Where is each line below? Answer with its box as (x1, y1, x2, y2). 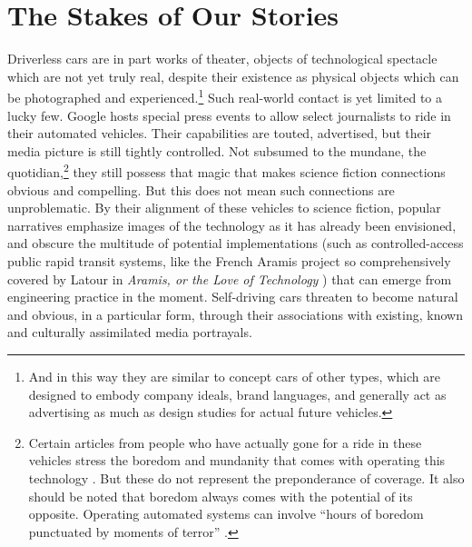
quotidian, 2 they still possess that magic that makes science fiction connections (7, 160, 446, 181)
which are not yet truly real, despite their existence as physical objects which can (7, 66, 459, 85)
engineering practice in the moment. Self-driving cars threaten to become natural (7, 287, 458, 306)
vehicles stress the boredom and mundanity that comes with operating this (28, 451, 446, 470)
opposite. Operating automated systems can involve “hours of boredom (28, 504, 424, 523)
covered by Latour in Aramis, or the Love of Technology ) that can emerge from (7, 269, 452, 288)
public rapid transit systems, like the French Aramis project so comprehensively (7, 251, 451, 270)
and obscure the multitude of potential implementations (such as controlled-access (7, 234, 464, 253)
